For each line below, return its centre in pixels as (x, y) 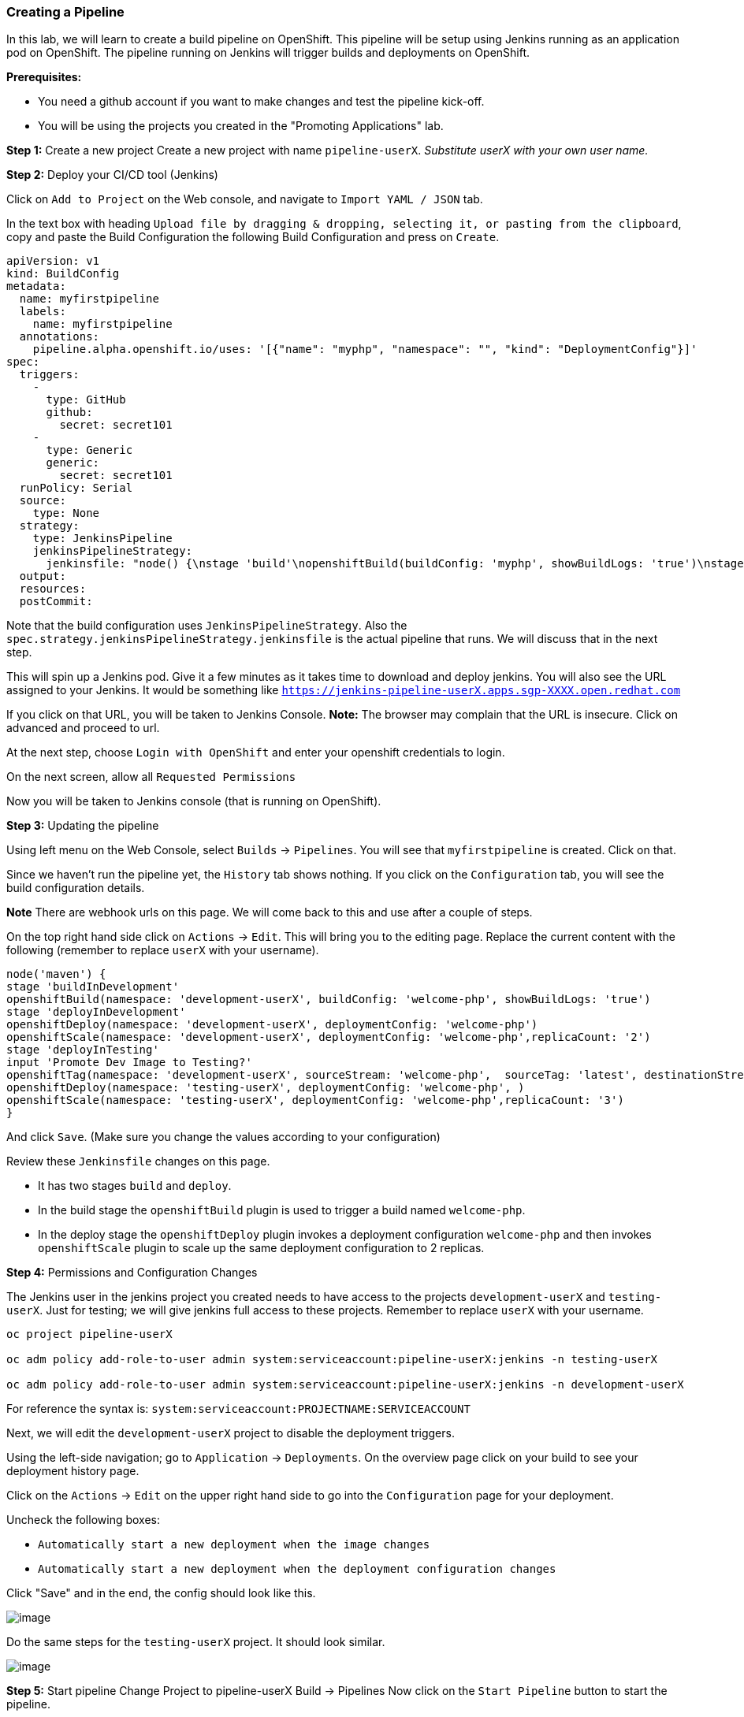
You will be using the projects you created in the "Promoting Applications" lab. (241, 126)
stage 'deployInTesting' (83, 1050)
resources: (53, 589)
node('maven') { (56, 974)
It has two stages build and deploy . (135, 1186)
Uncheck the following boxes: (84, 1520)
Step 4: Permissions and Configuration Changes (132, 1273)
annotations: (60, 337)
